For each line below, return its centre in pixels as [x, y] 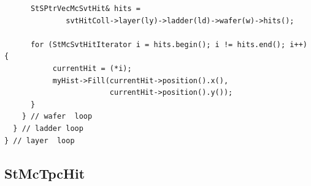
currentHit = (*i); [92, 68]
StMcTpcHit [45, 173]
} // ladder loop [48, 128]
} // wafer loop [57, 117]
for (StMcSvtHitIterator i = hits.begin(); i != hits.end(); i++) [169, 44]
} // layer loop [40, 140]
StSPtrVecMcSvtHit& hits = [85, 9]
